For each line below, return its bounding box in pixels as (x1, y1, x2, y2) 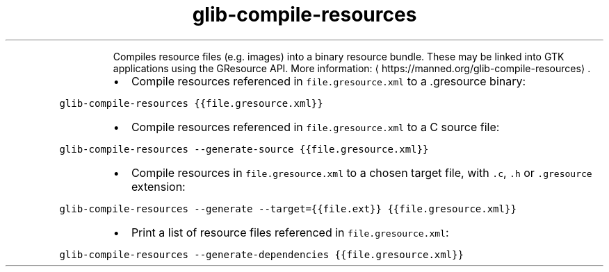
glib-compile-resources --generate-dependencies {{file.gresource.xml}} (59, 248, 464, 260)
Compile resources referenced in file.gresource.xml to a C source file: (131, 119, 500, 134)
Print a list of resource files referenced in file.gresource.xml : (131, 225, 449, 239)
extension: (131, 179, 186, 194)
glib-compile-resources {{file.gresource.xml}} (59, 97, 323, 109)
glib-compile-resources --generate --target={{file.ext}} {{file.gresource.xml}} (59, 203, 517, 214)
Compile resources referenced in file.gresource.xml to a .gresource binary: (131, 74, 526, 88)
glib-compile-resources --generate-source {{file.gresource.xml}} (59, 143, 429, 155)
